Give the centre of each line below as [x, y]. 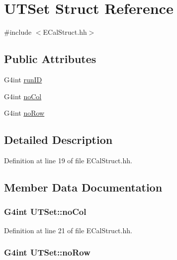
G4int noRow [24, 113]
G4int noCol [23, 96]
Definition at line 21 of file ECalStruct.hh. [68, 230]
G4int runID [23, 79]
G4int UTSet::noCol [45, 212]
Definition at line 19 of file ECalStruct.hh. [68, 160]
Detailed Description [58, 140]
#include [18, 32]
